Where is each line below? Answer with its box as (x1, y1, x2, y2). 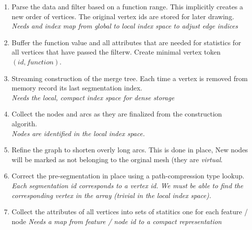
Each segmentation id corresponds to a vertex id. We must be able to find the (11, 180, 244, 190)
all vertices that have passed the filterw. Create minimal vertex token (11, 47, 221, 57)
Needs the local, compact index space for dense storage (11, 92, 175, 102)
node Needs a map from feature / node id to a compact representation (11, 216, 222, 226)
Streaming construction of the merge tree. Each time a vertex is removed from (11, 73, 248, 83)
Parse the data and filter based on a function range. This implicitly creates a (11, 1, 243, 11)
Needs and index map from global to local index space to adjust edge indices (11, 21, 238, 31)
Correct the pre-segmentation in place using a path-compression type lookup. (11, 171, 245, 181)
